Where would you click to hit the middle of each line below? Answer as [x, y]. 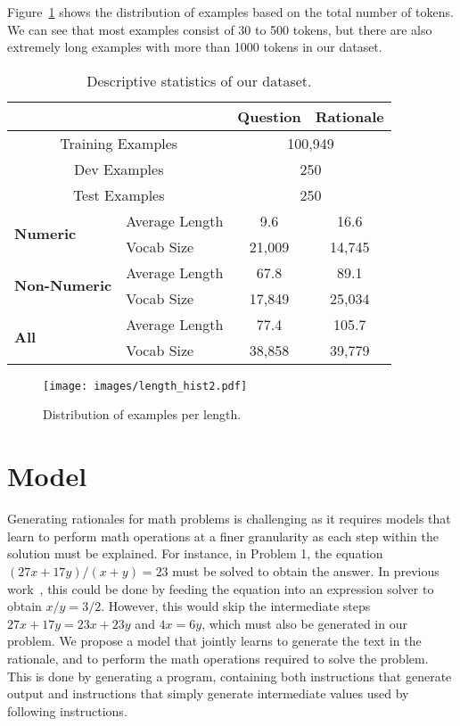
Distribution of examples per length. [142, 414]
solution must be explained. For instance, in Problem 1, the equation [195, 553]
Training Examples [119, 143]
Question [269, 116]
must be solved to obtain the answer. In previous [306, 570]
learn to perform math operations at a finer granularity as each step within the [223, 536]
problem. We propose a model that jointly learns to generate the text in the [214, 641]
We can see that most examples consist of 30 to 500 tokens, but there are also [220, 29]
